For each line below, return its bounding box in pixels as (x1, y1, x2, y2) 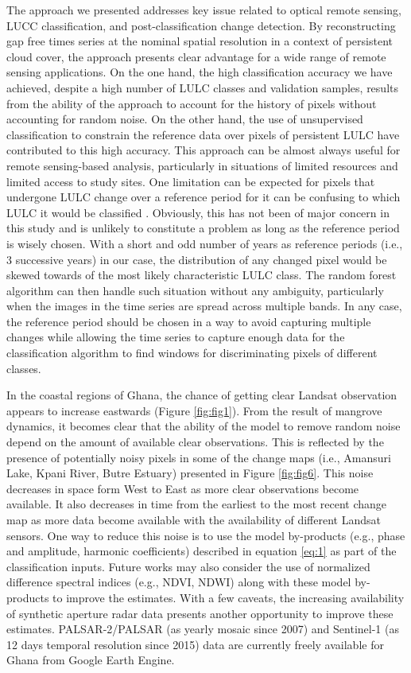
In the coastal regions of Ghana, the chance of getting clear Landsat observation (6, 387, 397, 403)
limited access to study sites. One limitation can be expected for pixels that (6, 173, 375, 189)
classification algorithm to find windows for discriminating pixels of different (6, 344, 378, 361)
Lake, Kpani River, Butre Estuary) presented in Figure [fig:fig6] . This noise (6, 465, 374, 481)
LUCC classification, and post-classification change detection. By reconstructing (6, 17, 396, 33)
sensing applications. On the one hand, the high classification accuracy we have (6, 64, 393, 80)
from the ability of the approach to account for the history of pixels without (6, 95, 377, 111)
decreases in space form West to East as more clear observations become (6, 480, 359, 496)
